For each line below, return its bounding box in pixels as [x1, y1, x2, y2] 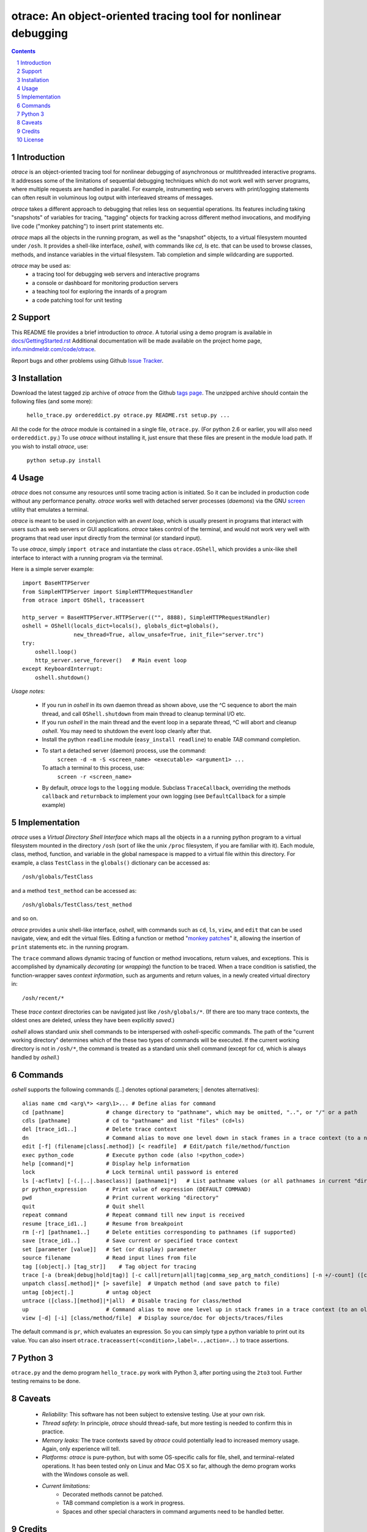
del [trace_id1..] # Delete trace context [22, 1126, 177, 1133]
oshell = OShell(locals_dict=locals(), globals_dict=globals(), [22, 623, 220, 629]
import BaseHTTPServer [22, 580, 91, 586]
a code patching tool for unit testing [32, 296, 122, 303]
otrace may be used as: [11, 262, 71, 270]
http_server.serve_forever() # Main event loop [34, 656, 187, 664]
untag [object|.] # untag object [22, 1289, 152, 1295]
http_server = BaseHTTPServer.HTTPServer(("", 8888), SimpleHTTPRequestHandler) [22, 613, 271, 621]
